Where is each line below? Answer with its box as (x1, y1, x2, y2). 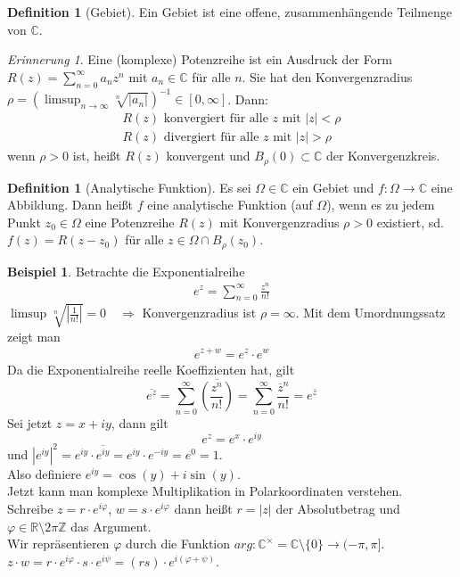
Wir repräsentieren (7, 534, 110, 553)
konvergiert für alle (163, 112, 268, 126)
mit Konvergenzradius (219, 212, 340, 231)
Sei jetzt (7, 413, 53, 432)
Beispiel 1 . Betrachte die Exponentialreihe (7, 261, 245, 280)
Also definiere (7, 464, 81, 482)
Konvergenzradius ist (142, 303, 257, 322)
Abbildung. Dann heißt (7, 195, 134, 214)
